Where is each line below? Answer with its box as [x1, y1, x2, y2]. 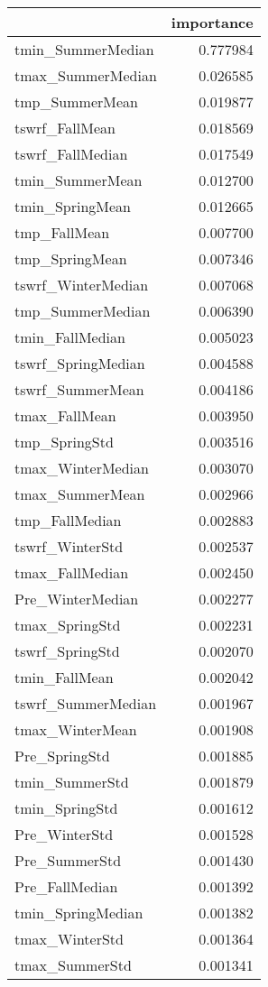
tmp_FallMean [14, 222, 110, 243]
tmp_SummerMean [14, 91, 138, 112]
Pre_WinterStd [14, 824, 114, 844]
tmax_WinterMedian [14, 457, 149, 478]
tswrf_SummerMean [14, 379, 144, 400]
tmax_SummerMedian [14, 65, 157, 86]
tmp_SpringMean [14, 248, 127, 269]
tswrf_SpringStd [14, 641, 120, 661]
